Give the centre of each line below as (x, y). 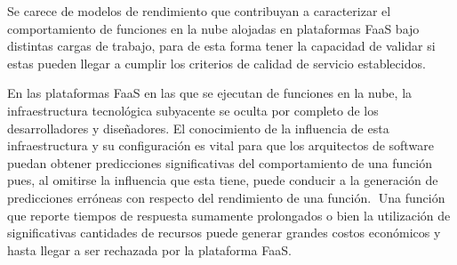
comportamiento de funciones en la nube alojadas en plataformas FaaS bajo (213, 28)
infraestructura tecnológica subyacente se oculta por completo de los (193, 110)
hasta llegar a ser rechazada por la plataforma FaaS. (149, 249)
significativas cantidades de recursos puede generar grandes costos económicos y (224, 233)
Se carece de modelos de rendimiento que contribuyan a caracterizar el (199, 11)
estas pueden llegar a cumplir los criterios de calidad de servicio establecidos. (216, 63)
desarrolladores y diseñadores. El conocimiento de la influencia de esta (198, 128)
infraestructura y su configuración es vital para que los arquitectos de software (220, 145)
